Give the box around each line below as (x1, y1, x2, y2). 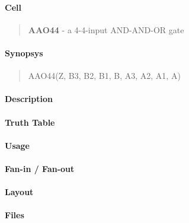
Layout (5, 186, 34, 198)
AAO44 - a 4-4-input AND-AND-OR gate (28, 23, 184, 36)
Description (5, 93, 53, 105)
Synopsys (5, 46, 43, 59)
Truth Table (5, 116, 55, 128)
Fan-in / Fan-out (5, 162, 75, 174)
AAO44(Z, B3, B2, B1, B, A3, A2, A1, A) (28, 69, 181, 82)
